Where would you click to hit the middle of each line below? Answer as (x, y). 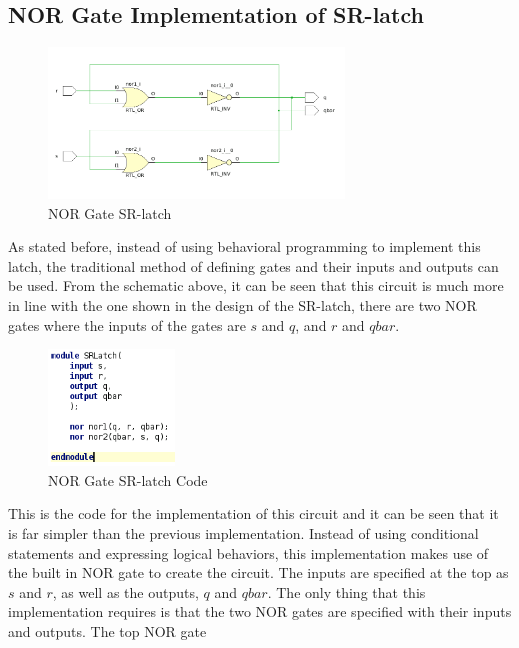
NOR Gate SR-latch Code (128, 479)
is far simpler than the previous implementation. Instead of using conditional (243, 532)
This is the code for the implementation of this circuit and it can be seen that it (253, 513)
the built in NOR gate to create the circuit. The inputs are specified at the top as (258, 572)
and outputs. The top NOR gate (107, 630)
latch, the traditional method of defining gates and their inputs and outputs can (253, 265)
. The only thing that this (346, 591)
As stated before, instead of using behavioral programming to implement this (244, 246)
